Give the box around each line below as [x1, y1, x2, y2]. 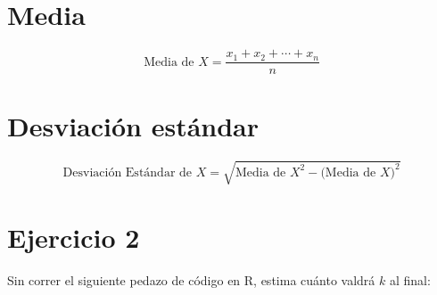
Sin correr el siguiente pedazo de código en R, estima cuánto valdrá [7, 270, 375, 289]
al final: [389, 270, 431, 289]
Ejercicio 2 [7, 219, 140, 256]
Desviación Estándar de [62, 166, 193, 179]
